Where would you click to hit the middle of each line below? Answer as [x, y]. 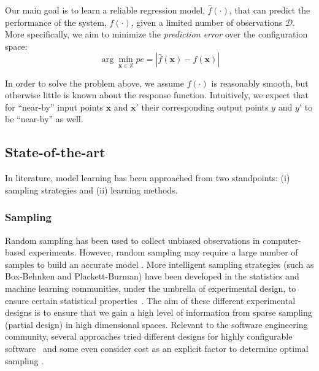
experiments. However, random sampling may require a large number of [163, 252]
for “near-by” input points [54, 107]
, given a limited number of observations [207, 22]
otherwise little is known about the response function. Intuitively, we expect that [157, 95]
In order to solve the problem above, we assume [94, 83]
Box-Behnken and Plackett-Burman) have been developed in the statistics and [152, 276]
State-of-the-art [55, 152]
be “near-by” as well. [44, 119]
